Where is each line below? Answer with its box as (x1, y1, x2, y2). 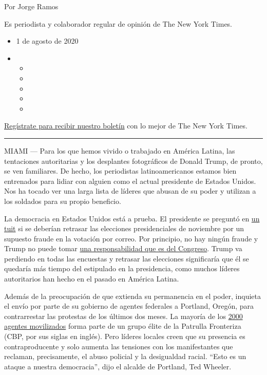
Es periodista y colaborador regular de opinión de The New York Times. (4, 18, 233, 29)
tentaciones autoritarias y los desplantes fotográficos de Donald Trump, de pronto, (4, 155, 263, 166)
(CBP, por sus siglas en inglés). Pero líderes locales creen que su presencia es (4, 331, 245, 342)
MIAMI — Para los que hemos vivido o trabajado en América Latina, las (4, 145, 235, 156)
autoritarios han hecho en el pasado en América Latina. (4, 273, 179, 284)
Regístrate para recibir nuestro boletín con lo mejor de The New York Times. (4, 120, 247, 131)
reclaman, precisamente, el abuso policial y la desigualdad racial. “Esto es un (4, 351, 246, 362)
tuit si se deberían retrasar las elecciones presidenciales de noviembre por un (4, 223, 244, 234)
